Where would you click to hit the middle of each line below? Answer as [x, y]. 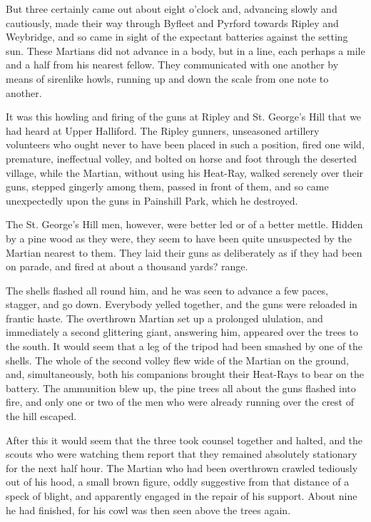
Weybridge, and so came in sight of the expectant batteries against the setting [177, 37]
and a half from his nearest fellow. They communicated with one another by [172, 65]
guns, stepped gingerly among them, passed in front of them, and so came [167, 186]
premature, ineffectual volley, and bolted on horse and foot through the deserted [181, 158]
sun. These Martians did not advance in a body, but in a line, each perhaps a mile [185, 50]
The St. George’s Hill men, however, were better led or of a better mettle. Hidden [184, 224]
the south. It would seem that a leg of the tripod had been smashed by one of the [184, 346]
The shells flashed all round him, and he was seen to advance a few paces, [167, 290]
